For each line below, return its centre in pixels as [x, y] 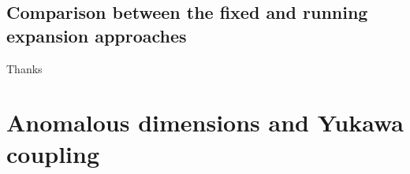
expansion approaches [97, 35]
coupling [53, 153]
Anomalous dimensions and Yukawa [205, 122]
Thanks [24, 68]
